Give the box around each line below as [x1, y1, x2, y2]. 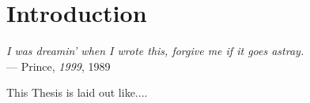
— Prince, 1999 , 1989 [6, 57, 111, 74]
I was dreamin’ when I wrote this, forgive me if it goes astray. [6, 42, 304, 59]
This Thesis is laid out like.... [6, 84, 148, 101]
